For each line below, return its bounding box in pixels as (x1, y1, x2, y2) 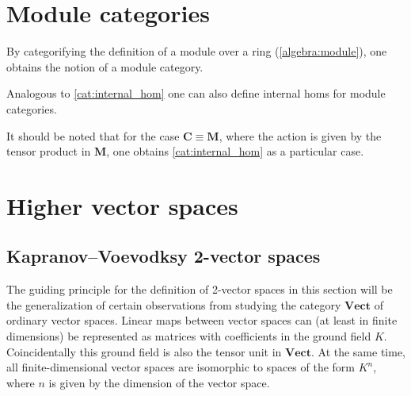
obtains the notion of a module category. (6, 58, 204, 75)
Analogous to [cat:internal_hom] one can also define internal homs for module (6, 85, 386, 102)
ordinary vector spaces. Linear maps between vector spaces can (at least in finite (6, 312, 398, 329)
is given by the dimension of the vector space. (48, 374, 270, 390)
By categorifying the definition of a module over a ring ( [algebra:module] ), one (6, 43, 387, 60)
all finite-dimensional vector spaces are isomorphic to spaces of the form (6, 359, 356, 375)
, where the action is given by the (219, 127, 382, 144)
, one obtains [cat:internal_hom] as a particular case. (106, 143, 364, 160)
